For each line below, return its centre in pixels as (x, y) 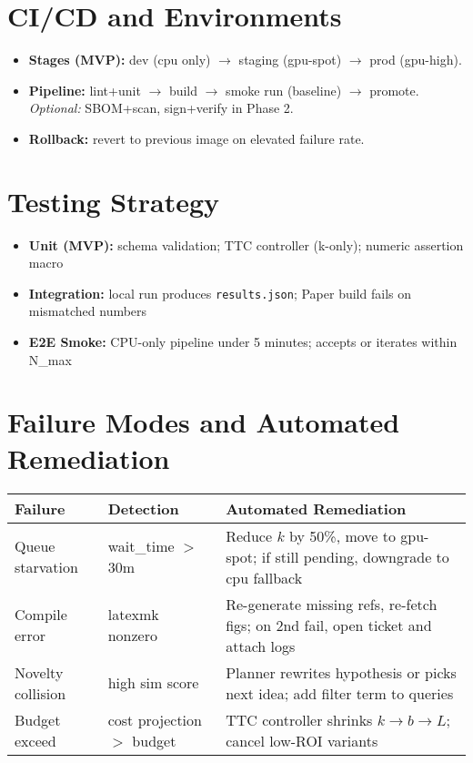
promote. (394, 90)
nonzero (132, 636)
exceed (35, 740)
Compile (41, 615)
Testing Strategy (114, 201)
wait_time (141, 546)
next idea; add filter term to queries (340, 693)
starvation (46, 567)
